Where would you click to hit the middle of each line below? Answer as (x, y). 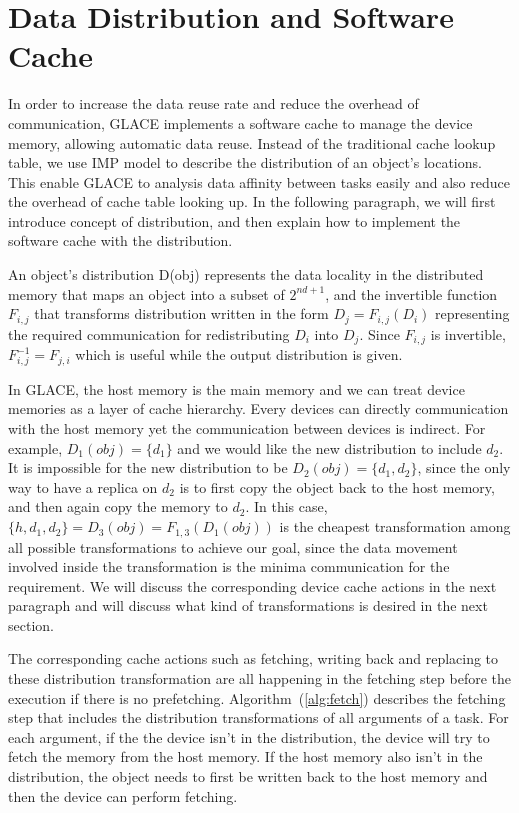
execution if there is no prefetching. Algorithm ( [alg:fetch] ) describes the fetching (257, 697)
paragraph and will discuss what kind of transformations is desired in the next (248, 605)
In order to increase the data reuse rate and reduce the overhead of (213, 103)
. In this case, (286, 506)
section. (31, 624)
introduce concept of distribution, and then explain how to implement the (234, 220)
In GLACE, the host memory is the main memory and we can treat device (236, 388)
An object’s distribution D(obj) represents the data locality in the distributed (246, 274)
